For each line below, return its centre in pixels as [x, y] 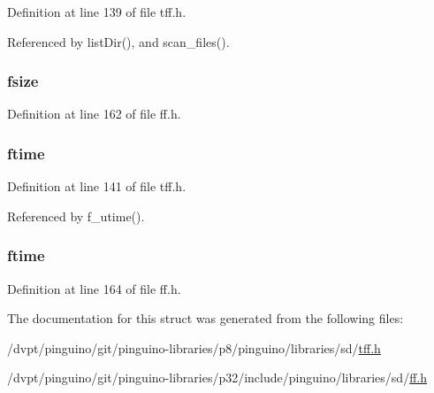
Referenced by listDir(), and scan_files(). [118, 41]
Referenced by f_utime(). [76, 216]
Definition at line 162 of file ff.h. [94, 114]
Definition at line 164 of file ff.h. [94, 288]
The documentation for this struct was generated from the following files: [206, 318]
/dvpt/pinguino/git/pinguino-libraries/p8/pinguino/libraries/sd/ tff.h [194, 347]
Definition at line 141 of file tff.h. [97, 186]
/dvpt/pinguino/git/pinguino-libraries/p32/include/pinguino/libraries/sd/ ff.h [217, 378]
